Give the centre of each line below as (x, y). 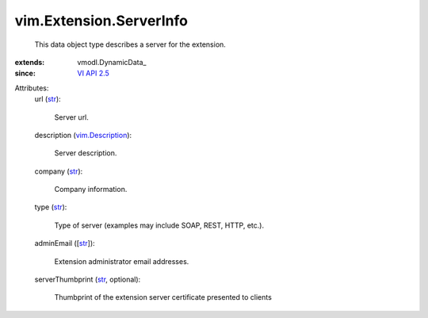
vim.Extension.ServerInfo (101, 21)
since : (25, 73)
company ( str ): (59, 171)
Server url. (71, 117)
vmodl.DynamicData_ (112, 62)
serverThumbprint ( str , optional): (88, 280)
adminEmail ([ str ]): (65, 243)
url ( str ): (48, 99)
